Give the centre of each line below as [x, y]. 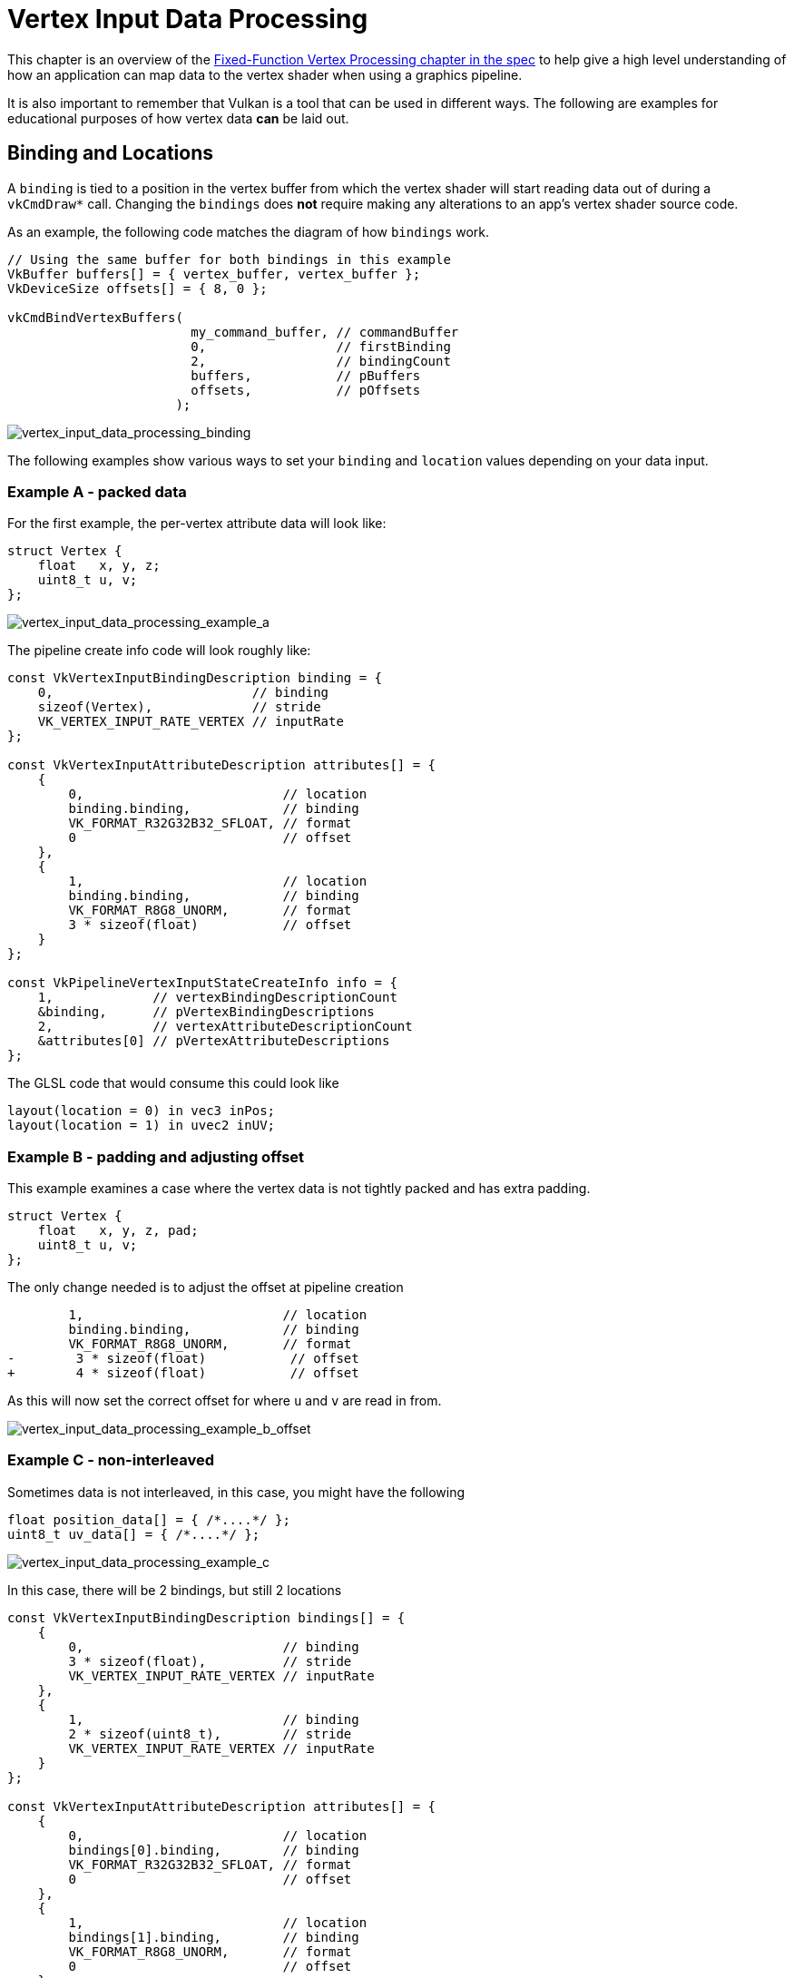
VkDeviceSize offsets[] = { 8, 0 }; [137, 288]
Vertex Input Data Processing [188, 19]
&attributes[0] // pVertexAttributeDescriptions [214, 1041]
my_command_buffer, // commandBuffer [325, 332]
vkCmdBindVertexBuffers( [95, 317]
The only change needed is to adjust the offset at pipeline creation [206, 1288]
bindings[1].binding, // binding [214, 1937]
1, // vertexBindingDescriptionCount [217, 998]
